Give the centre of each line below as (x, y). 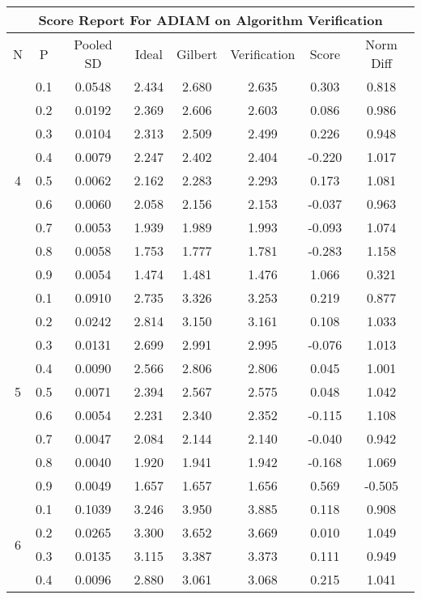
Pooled (93, 44)
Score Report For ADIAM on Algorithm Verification (210, 20)
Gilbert (197, 53)
